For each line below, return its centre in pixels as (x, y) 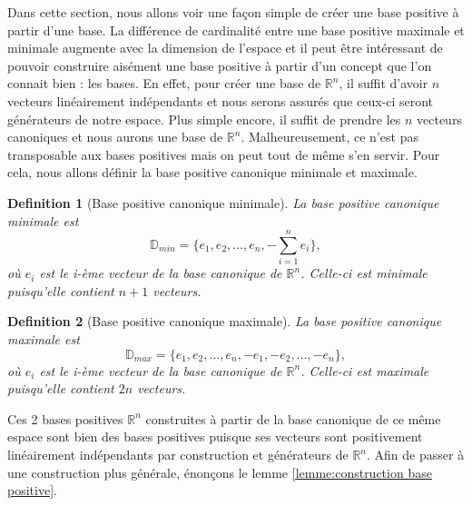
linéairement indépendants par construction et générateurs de (178, 454)
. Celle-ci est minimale (364, 273)
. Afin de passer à (416, 454)
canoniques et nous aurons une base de (115, 137)
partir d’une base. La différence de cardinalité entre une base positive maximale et (236, 30)
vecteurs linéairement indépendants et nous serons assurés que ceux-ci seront (221, 100)
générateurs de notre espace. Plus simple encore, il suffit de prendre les (204, 119)
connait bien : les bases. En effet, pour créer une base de (164, 83)
